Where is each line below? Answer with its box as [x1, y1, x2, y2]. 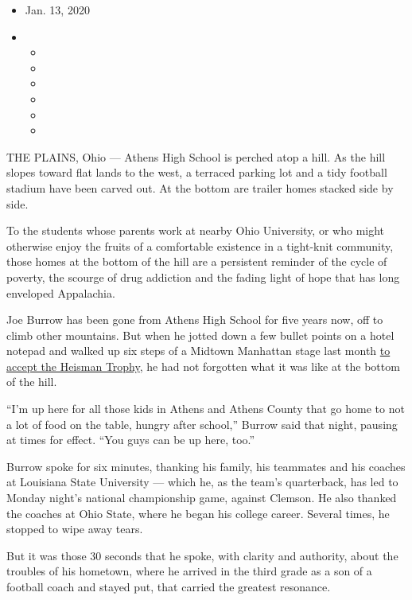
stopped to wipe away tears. [6, 520, 143, 537]
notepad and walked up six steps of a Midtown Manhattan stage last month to [6, 342, 391, 359]
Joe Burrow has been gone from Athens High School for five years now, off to [6, 311, 383, 328]
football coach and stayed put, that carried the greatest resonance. [6, 579, 331, 594]
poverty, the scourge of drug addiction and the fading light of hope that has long [6, 268, 400, 285]
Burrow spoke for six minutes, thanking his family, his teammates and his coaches [6, 458, 406, 474]
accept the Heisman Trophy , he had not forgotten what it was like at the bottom [6, 357, 400, 374]
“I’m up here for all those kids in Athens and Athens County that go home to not [6, 400, 405, 417]
